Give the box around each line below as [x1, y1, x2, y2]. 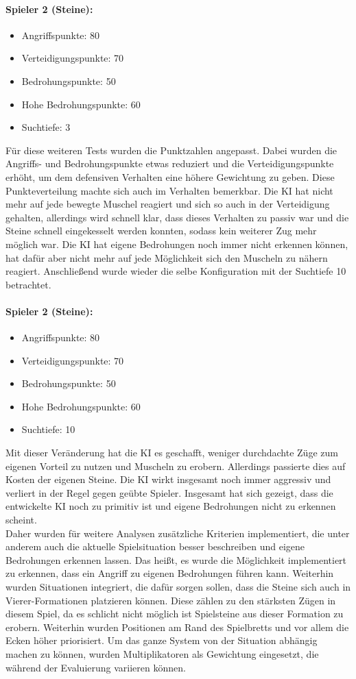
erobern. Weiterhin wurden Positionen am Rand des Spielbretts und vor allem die [5, 619, 349, 634]
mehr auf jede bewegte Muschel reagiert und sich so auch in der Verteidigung [5, 197, 330, 211]
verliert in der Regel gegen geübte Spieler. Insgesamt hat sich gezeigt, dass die [5, 485, 333, 499]
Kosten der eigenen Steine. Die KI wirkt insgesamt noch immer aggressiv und [5, 472, 331, 486]
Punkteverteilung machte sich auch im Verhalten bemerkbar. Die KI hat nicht [5, 183, 333, 197]
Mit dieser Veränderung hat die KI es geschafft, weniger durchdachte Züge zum [5, 445, 338, 460]
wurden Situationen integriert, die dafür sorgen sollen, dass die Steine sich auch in [5, 580, 351, 593]
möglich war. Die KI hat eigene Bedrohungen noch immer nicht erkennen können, [5, 236, 348, 251]
